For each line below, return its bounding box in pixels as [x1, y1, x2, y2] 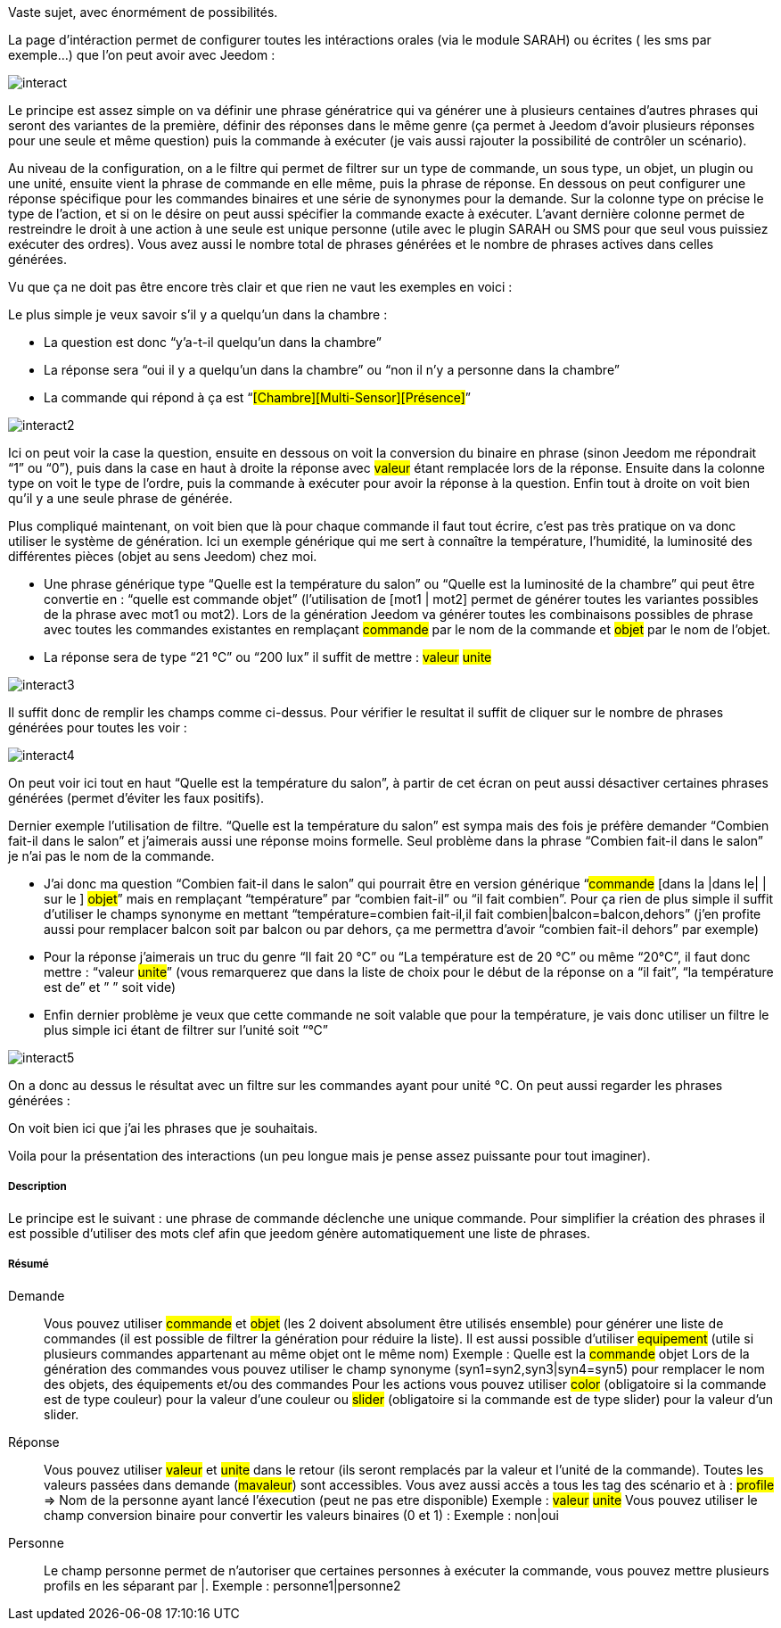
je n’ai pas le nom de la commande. [8, 848, 215, 864]
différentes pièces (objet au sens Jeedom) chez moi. [8, 549, 317, 564]
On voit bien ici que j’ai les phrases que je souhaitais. [8, 1120, 318, 1136]
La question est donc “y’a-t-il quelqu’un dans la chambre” [44, 335, 382, 350]
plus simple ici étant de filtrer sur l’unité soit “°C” [44, 1022, 328, 1037]
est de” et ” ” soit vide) [44, 979, 177, 995]
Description [8, 1180, 67, 1194]
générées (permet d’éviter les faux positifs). [8, 790, 265, 806]
